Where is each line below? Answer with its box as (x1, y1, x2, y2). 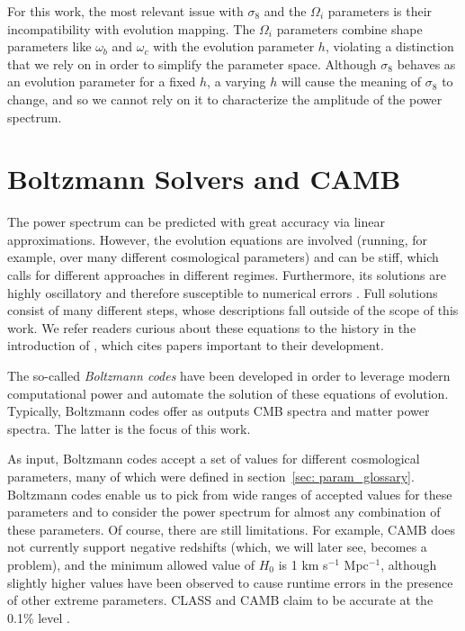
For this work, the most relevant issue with (7, 2, 244, 20)
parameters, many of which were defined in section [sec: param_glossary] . (7, 467, 415, 485)
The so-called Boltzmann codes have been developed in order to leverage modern (7, 366, 451, 385)
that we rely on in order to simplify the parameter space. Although (7, 54, 377, 73)
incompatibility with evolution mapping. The (7, 19, 255, 38)
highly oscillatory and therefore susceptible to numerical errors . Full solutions (7, 283, 438, 302)
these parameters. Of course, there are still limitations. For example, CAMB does (7, 519, 456, 538)
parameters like (7, 37, 92, 56)
